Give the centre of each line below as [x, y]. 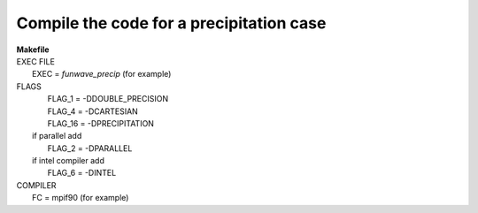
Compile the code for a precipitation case [171, 23]
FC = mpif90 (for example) [81, 198]
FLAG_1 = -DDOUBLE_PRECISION [108, 99]
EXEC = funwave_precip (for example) [102, 74]
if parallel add [57, 136]
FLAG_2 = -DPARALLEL [90, 148]
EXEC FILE [35, 61]
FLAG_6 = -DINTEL [82, 173]
